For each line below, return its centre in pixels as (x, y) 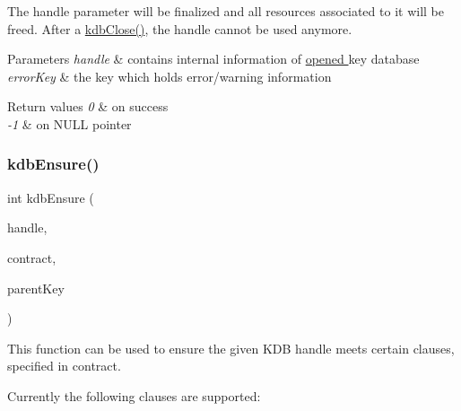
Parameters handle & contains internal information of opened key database (213, 59)
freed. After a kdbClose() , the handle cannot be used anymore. (180, 28)
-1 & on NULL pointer (70, 123)
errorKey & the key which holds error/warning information (170, 76)
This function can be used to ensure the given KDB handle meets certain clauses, (231, 348)
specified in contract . (64, 366)
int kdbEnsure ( (51, 197)
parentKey (36, 288)
